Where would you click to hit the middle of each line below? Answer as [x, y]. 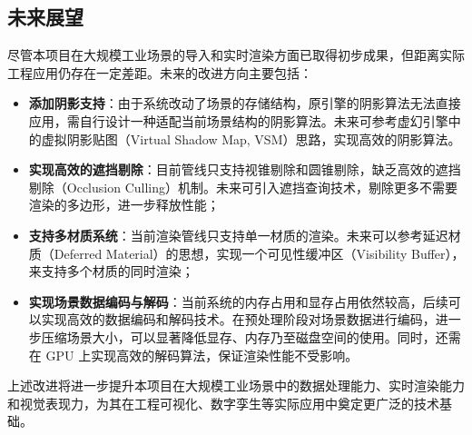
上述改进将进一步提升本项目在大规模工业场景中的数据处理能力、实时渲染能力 [236, 386]
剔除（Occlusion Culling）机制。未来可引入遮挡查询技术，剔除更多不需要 [243, 187]
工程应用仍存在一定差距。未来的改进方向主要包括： [160, 72]
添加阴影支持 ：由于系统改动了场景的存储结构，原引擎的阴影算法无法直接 [245, 103]
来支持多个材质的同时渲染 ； [111, 271]
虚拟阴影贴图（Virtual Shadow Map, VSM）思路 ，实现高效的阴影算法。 [251, 138]
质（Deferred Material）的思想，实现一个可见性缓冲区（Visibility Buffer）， [246, 253]
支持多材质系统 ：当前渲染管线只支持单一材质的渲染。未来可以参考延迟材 [245, 235]
